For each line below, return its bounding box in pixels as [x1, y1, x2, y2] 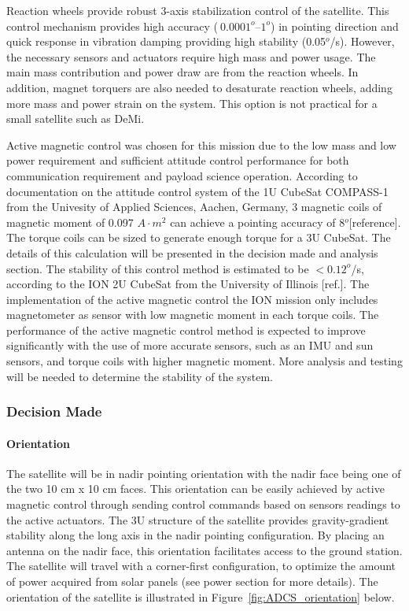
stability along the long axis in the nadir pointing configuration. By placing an [6, 527, 385, 543]
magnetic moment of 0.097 [6, 213, 134, 230]
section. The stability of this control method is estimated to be [6, 260, 309, 276]
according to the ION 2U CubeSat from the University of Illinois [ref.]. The [6, 276, 370, 292]
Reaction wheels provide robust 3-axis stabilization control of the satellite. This [6, 2, 389, 18]
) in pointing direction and [271, 17, 399, 34]
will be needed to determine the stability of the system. [6, 368, 273, 384]
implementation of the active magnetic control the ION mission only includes [6, 291, 378, 307]
